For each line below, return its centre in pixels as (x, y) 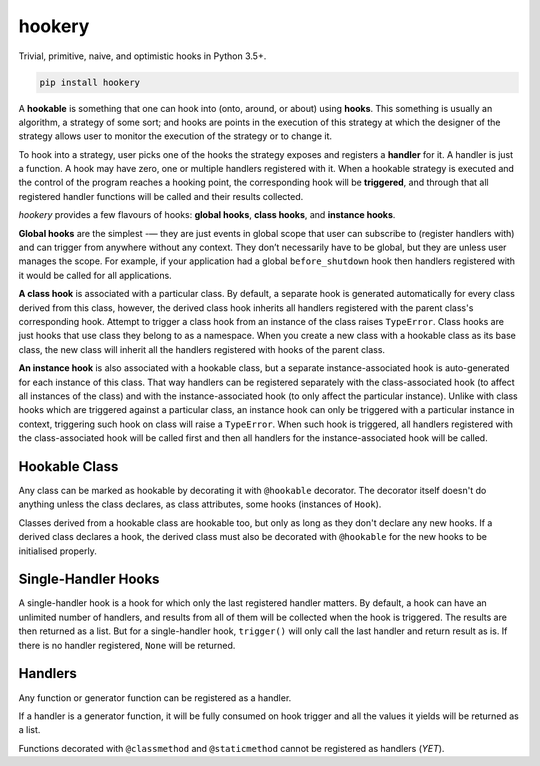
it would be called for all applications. (95, 275)
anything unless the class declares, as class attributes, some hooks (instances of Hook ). (200, 504)
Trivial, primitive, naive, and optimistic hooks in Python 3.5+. (142, 56)
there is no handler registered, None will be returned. (127, 645)
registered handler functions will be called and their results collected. (161, 196)
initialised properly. (57, 551)
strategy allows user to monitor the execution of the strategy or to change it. (175, 136)
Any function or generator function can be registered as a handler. (155, 697)
